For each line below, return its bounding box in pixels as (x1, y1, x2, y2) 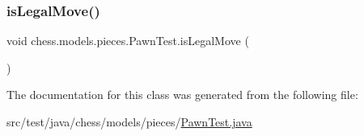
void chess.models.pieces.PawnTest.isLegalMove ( (6, 32, 249, 49)
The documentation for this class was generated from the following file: (6, 86, 358, 103)
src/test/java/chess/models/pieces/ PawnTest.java (6, 113, 252, 130)
